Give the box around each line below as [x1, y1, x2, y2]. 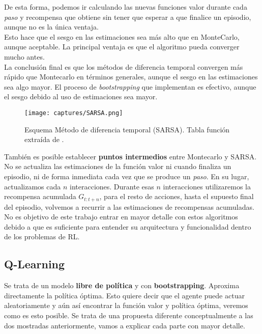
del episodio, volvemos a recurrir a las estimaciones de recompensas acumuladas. [4, 201, 254, 212]
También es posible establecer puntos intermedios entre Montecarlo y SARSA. [4, 151, 257, 161]
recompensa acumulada [4, 191, 76, 202]
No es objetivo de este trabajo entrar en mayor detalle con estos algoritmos [4, 211, 238, 222]
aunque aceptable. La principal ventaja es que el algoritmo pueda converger [4, 41, 240, 52]
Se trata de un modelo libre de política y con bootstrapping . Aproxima [4, 280, 240, 291]
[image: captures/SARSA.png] [24, 109, 123, 117]
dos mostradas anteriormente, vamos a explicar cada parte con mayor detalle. [4, 320, 245, 330]
